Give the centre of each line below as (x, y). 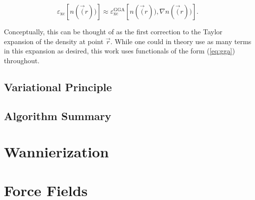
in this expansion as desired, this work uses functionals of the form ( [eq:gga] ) (120, 51)
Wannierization (57, 152)
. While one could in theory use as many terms (181, 41)
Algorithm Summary (58, 115)
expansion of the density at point (54, 41)
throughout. (22, 60)
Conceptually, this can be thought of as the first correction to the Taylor (113, 31)
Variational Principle (58, 87)
